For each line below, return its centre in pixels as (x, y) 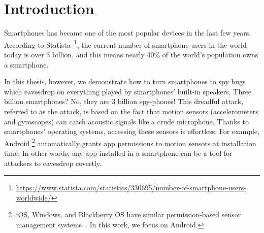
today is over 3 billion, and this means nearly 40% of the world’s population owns (131, 54)
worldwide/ (34, 197)
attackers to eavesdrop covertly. (53, 163)
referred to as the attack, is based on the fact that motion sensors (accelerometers (131, 111)
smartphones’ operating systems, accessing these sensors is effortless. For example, (132, 131)
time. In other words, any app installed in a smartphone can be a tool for (118, 153)
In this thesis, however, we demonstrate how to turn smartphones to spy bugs (125, 81)
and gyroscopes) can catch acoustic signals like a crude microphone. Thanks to (126, 121)
